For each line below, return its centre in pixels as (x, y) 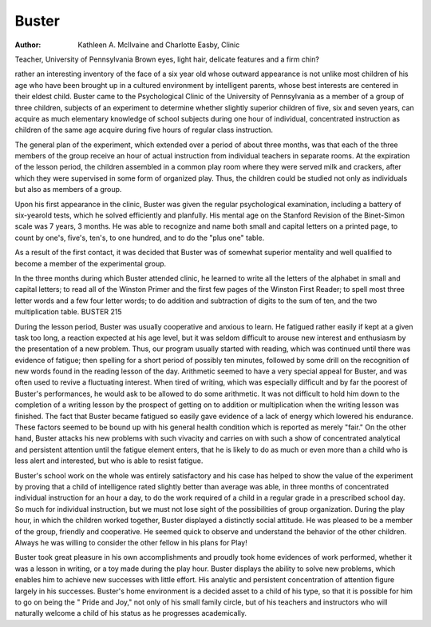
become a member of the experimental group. (91, 263)
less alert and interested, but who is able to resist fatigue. (109, 461)
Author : (28, 45)
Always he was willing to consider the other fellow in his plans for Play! (131, 542)
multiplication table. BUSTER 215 (69, 312)
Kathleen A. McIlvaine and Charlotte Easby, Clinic (159, 45)
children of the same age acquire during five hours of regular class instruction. (144, 130)
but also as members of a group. (68, 190)
